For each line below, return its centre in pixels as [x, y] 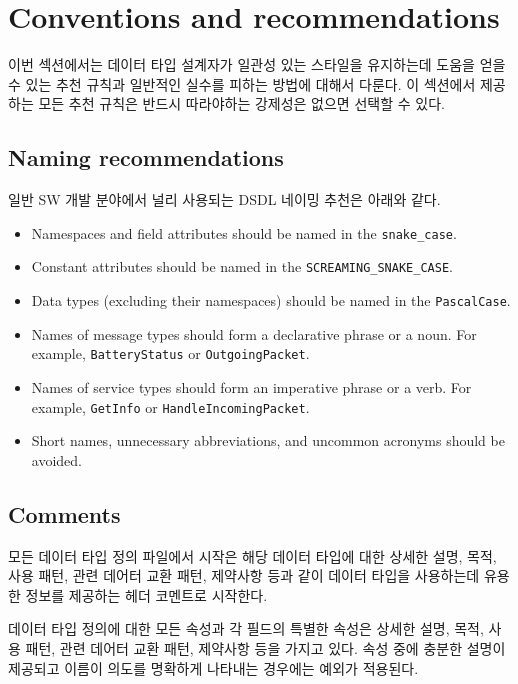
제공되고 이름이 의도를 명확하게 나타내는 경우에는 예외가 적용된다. [213, 667]
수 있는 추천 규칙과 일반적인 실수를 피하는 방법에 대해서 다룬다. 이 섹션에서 [242, 83]
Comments [64, 513]
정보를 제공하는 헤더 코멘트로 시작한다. [146, 594]
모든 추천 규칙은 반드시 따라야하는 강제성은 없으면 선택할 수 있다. [241, 103]
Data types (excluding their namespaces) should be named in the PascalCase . [271, 300]
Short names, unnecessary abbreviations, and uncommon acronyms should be [268, 440]
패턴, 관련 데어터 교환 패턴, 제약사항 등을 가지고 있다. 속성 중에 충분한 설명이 [265, 647]
